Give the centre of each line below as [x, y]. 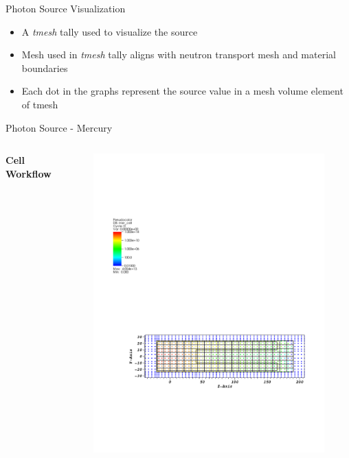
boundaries [45, 68]
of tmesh [40, 104]
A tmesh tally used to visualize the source [110, 31]
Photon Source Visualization [66, 8]
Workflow [29, 173]
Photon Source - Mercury [59, 127]
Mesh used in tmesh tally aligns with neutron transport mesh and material [179, 55]
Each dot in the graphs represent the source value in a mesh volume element [182, 91]
